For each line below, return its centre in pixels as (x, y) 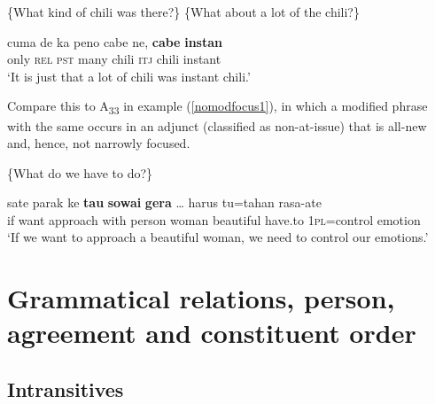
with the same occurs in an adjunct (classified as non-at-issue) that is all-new (217, 125)
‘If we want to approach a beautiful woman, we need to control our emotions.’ (218, 237)
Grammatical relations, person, (201, 298)
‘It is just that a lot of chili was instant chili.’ (129, 76)
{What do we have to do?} (80, 172)
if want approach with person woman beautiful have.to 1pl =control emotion (214, 219)
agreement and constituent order (212, 333)
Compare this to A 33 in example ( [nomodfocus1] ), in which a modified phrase (217, 107)
